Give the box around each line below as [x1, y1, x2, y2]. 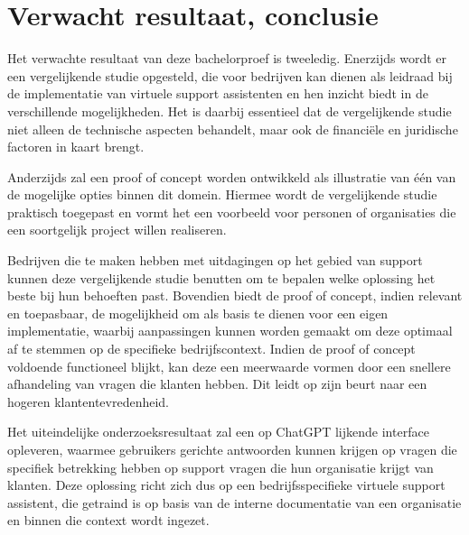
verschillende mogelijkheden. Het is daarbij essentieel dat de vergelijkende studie [7, 101, 452, 120]
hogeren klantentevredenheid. [7, 392, 169, 410]
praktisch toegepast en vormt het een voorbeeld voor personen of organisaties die [7, 202, 456, 221]
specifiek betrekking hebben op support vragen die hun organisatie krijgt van [7, 457, 434, 476]
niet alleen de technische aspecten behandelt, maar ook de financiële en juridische [7, 119, 458, 138]
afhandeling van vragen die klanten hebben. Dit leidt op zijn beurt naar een [7, 374, 427, 393]
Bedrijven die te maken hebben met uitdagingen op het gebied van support [7, 251, 423, 270]
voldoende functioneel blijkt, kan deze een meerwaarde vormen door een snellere [7, 356, 451, 375]
